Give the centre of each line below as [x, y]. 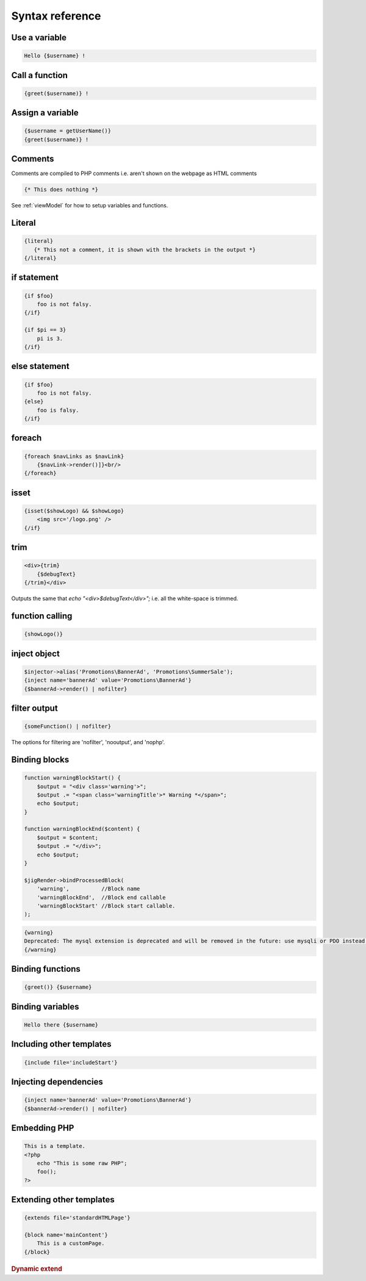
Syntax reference [56, 16]
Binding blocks [40, 759]
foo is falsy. [58, 410]
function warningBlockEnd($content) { [82, 829]
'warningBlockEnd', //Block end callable [101, 897]
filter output [34, 708]
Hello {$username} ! [55, 56]
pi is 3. [50, 338]
